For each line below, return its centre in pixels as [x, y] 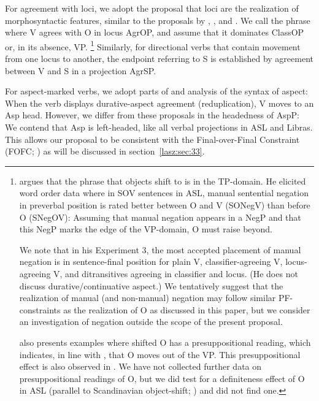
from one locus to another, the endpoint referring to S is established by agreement [159, 59]
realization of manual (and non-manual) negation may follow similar [148, 298]
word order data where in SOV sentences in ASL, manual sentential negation [164, 193]
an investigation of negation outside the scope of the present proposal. [151, 322]
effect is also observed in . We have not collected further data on [140, 366]
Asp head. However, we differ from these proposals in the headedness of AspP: [152, 115]
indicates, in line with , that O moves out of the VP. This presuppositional [160, 354]
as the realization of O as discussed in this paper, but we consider [187, 309]
